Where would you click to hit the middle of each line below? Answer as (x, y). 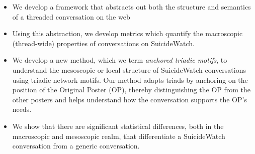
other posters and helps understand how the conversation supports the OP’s (130, 99)
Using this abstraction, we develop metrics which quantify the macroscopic (127, 33)
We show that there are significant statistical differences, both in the (118, 126)
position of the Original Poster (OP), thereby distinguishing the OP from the (132, 90)
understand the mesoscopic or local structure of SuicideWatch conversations (129, 69)
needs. (22, 109)
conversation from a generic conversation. (76, 146)
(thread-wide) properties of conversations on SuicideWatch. (103, 43)
